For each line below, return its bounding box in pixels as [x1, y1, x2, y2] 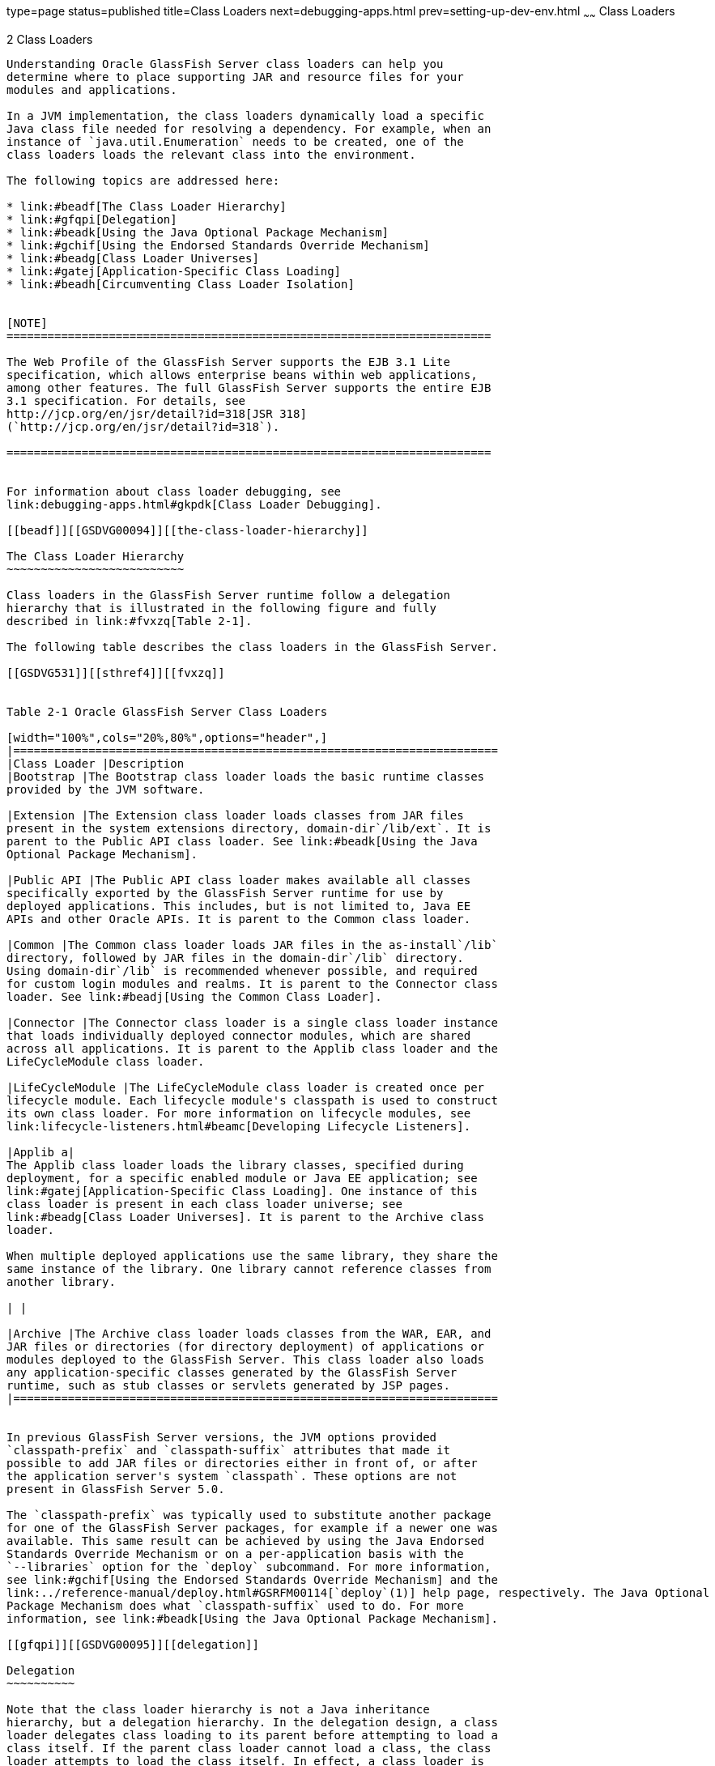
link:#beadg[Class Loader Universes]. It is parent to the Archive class [6, 1210, 485, 1223]
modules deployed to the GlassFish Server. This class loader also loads [6, 1352, 485, 1366]
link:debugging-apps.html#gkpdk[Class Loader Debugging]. [6, 497, 382, 511]
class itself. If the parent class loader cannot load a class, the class [6, 1741, 492, 1755]
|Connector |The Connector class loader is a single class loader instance [6, 1015, 498, 1029]
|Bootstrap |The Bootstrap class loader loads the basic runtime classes [6, 769, 485, 783]
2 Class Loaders [6, 32, 93, 46]
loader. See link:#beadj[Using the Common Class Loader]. [6, 989, 382, 1003]
